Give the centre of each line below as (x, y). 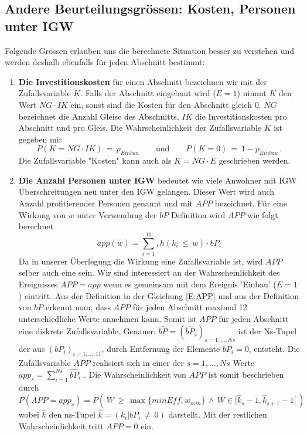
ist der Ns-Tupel (267, 331)
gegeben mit (40, 139)
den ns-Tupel (72, 414)
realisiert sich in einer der (138, 362)
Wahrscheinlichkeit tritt (61, 426)
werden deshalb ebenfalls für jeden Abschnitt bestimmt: (105, 62)
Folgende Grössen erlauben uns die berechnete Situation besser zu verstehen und (150, 50)
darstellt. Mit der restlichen (218, 414)
